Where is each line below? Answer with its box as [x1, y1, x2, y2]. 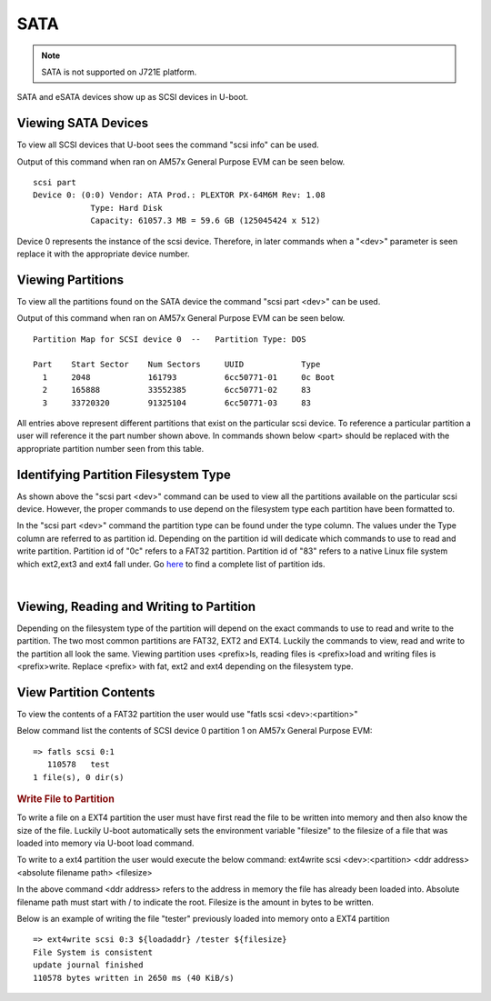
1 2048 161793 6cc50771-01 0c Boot [42, 372, 336, 382]
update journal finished [33, 960, 144, 970]
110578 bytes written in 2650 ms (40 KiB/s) [33, 973, 235, 983]
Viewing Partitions [16, 272, 125, 287]
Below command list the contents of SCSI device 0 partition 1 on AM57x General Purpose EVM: [16, 726, 373, 736]
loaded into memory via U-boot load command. [16, 837, 195, 849]
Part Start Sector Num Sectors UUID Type [33, 359, 321, 370]
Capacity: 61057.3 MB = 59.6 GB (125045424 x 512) [90, 215, 321, 226]
